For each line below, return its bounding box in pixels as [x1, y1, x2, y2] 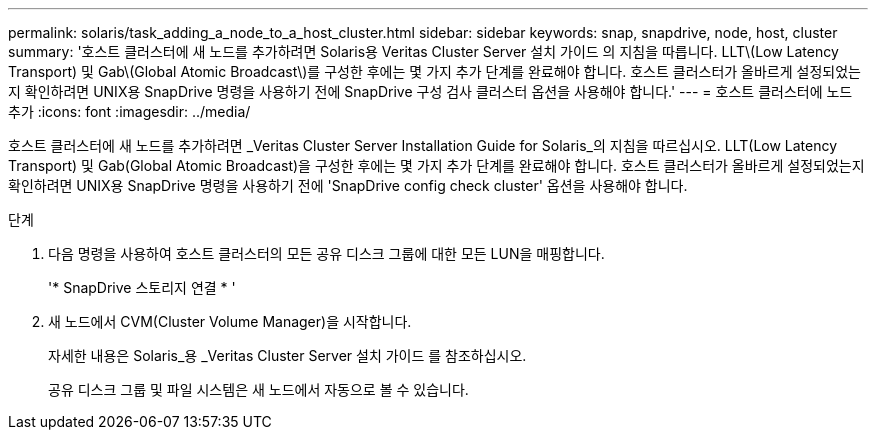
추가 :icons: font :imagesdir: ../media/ [8, 103, 251, 120]
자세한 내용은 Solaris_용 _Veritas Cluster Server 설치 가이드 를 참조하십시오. [48, 347, 527, 364]
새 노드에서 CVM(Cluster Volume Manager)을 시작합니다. [48, 313, 412, 330]
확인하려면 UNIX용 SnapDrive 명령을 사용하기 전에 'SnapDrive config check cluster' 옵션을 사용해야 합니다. [8, 177, 688, 194]
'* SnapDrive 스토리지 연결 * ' [48, 279, 236, 296]
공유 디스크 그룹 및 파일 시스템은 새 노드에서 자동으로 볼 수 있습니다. [48, 381, 469, 398]
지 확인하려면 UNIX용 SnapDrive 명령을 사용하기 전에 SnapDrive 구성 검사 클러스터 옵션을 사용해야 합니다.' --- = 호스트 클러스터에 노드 [8, 83, 853, 100]
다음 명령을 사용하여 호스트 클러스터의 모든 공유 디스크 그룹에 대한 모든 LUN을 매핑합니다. [48, 245, 605, 262]
